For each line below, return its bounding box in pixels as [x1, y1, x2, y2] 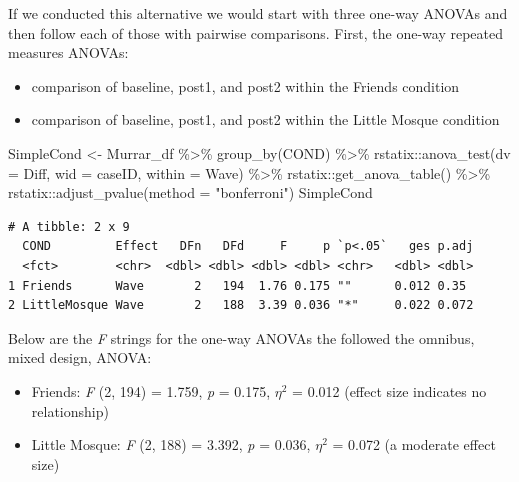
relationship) [31, 400, 109, 421]
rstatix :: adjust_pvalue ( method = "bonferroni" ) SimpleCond [8, 182, 373, 203]
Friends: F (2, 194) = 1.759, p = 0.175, [31, 380, 271, 401]
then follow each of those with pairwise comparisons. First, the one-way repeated [8, 22, 503, 43]
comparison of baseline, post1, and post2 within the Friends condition [31, 75, 460, 96]
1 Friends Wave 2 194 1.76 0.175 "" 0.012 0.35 [8, 278, 467, 293]
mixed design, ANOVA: [8, 347, 152, 368]
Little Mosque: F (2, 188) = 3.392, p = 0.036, [31, 434, 311, 455]
